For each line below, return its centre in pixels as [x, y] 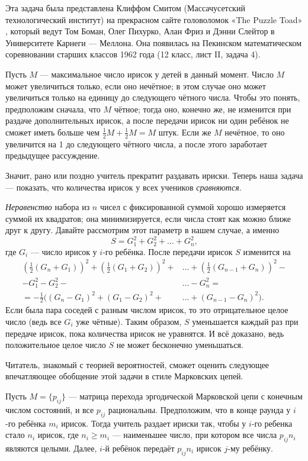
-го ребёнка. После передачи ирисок [168, 251]
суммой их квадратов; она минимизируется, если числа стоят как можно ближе [148, 218]
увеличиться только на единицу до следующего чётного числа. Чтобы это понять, [153, 97]
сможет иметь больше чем [53, 132]
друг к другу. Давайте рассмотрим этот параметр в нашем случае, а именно [142, 230]
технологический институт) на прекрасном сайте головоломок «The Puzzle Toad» [154, 19]
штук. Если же [185, 132]
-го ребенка [272, 423]
